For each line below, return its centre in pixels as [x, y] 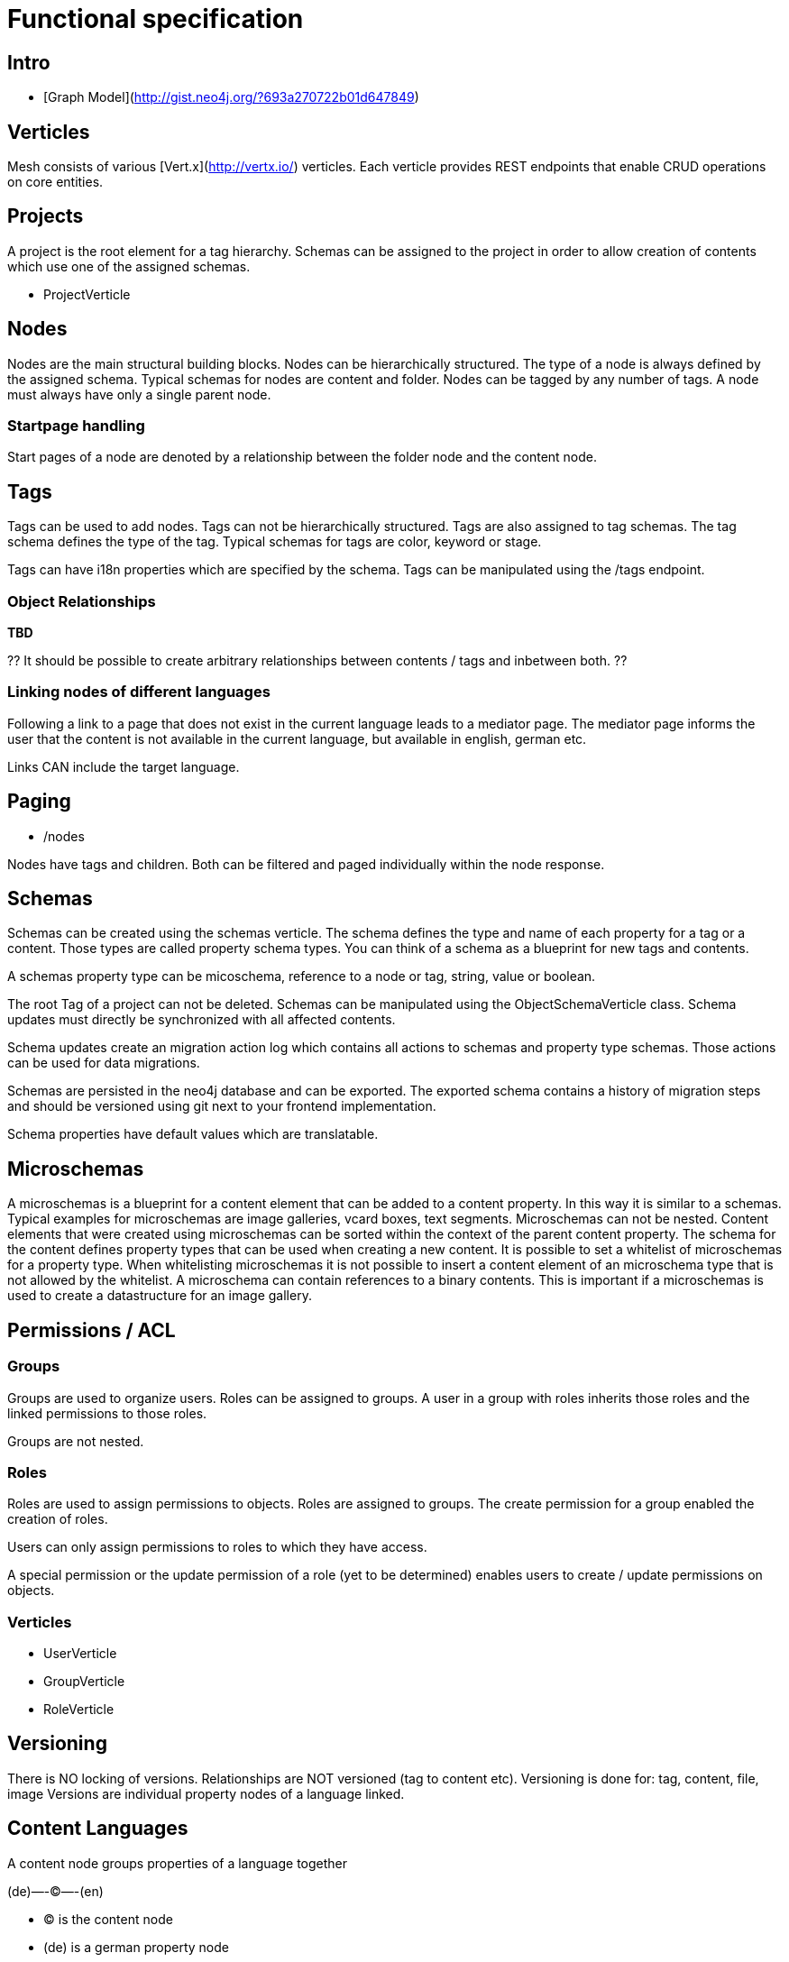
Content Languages [98, 1829]
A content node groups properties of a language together [178, 1863]
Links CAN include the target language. [124, 766]
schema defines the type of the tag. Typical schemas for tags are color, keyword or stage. [275, 542]
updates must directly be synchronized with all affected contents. [202, 1020]
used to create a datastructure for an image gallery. [160, 1296]
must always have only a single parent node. [139, 394]
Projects [46, 216]
